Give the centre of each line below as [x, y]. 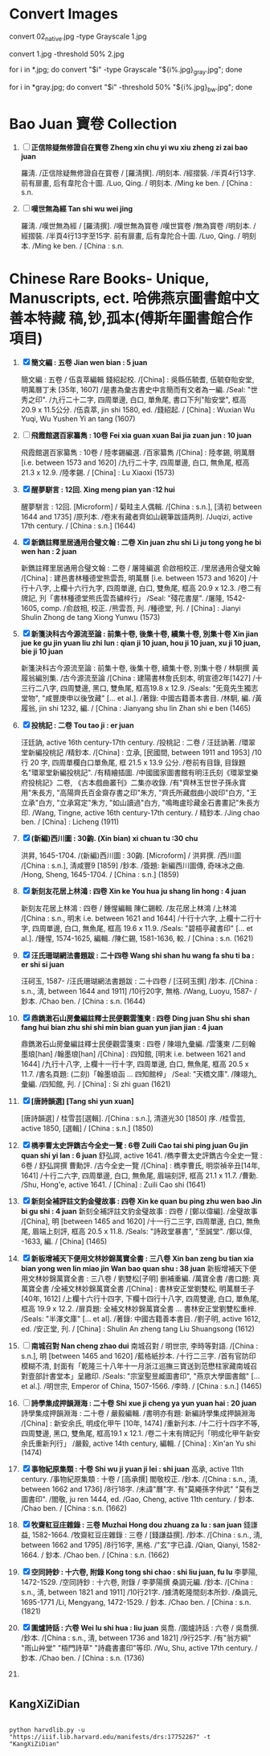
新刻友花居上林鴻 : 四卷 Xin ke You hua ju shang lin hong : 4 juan [139, 891]
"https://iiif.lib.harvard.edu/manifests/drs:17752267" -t [110, 1737]
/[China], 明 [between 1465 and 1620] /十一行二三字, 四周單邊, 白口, [132, 1221]
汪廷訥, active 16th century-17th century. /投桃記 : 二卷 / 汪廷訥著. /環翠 [138, 743]
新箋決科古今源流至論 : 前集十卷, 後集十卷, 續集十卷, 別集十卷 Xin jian [145, 634]
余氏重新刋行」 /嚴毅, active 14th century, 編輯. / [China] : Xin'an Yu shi [138, 1443]
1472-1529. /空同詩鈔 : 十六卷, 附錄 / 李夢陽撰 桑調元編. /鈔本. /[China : [137, 1582]
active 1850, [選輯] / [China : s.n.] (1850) [87, 1128]
